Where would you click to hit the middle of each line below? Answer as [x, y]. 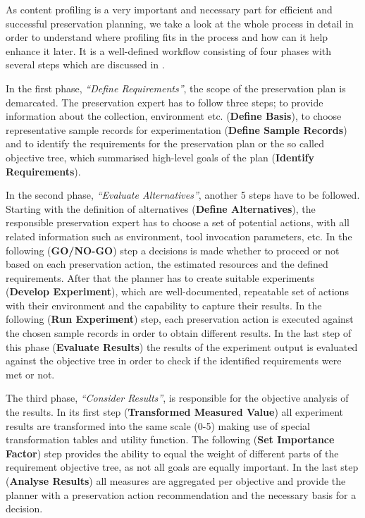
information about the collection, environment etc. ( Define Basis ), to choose [174, 116]
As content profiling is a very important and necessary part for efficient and [169, 9]
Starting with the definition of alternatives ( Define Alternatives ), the [161, 208]
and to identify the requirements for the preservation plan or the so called [165, 143]
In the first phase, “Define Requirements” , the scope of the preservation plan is [176, 88]
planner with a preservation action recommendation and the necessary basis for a [181, 494]
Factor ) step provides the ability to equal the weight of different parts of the [172, 453]
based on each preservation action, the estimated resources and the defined [167, 264]
